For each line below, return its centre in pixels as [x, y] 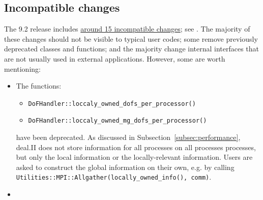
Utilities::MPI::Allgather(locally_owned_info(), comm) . [114, 177]
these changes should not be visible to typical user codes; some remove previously [131, 38]
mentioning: [22, 68]
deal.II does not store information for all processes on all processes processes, [136, 147]
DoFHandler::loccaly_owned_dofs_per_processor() [112, 104]
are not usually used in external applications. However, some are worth [115, 58]
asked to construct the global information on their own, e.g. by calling [125, 167]
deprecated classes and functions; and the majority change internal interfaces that [132, 49]
